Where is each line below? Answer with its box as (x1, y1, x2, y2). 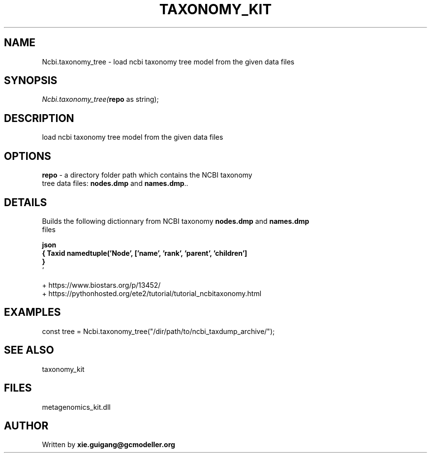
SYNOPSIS (4, 74, 58, 87)
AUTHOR (4, 419, 49, 432)
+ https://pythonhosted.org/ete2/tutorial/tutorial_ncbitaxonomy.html (42, 289, 262, 298)
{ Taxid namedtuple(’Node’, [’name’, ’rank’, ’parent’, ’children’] (42, 248, 247, 257)
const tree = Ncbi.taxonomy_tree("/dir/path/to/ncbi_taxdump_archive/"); (42, 327, 275, 335)
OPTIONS (4, 150, 51, 162)
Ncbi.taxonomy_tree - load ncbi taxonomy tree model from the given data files (42, 57, 295, 66)
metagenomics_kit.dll (42, 402, 111, 411)
